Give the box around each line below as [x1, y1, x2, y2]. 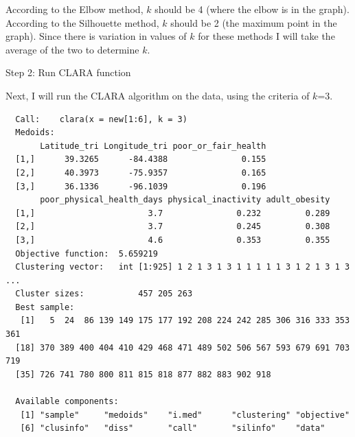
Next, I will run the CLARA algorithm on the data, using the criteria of [5, 88, 310, 102]
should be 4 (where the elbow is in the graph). [154, 2, 350, 16]
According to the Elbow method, [5, 2, 144, 16]
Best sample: [15, 302, 75, 312]
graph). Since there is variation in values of [5, 29, 187, 43]
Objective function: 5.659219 [15, 248, 158, 259]
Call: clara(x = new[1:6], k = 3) [15, 114, 187, 124]
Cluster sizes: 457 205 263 [15, 289, 193, 299]
